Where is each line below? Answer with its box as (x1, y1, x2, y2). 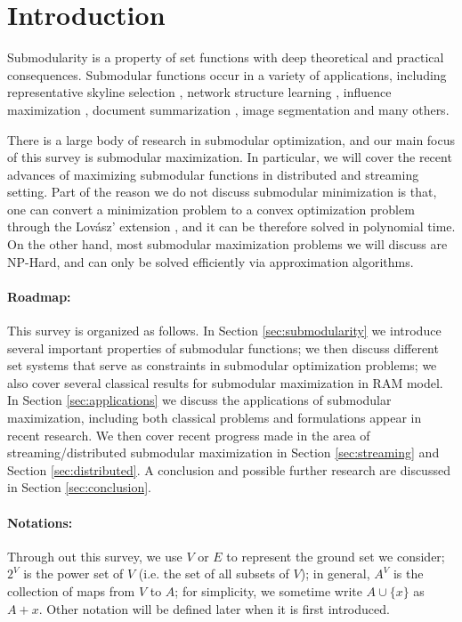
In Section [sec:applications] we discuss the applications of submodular (7, 391, 392, 409)
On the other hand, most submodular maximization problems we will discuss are (7, 235, 448, 254)
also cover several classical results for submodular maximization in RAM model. (7, 373, 443, 392)
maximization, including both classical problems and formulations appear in (7, 408, 422, 427)
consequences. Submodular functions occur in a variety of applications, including (7, 65, 447, 84)
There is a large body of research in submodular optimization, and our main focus (7, 130, 456, 149)
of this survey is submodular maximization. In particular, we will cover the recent (7, 148, 452, 166)
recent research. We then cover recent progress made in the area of (7, 425, 370, 444)
